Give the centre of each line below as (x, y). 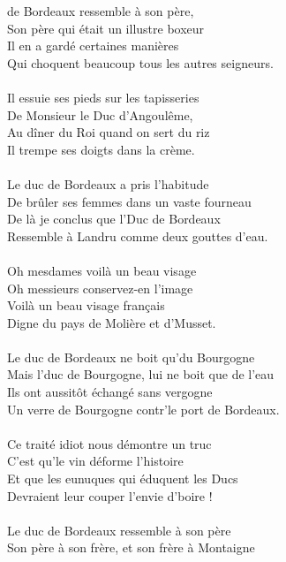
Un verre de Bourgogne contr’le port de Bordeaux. (143, 409)
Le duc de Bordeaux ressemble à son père (119, 530)
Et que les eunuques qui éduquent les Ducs (123, 478)
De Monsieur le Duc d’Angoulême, (100, 114)
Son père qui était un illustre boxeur (106, 28)
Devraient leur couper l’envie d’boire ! (110, 495)
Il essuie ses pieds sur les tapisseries (103, 97)
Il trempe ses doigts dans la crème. (101, 149)
